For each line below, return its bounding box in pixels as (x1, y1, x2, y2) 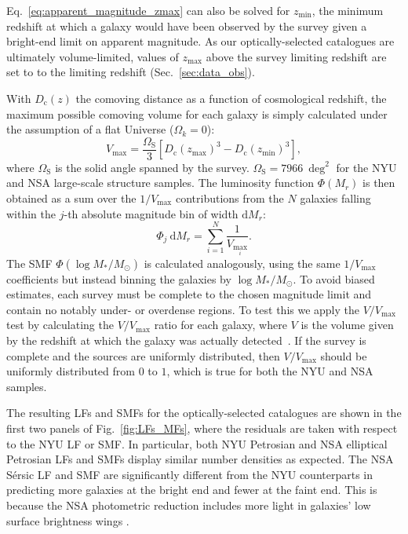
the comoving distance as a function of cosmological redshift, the (75, 90, 387, 106)
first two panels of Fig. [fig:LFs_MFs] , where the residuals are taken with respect (6, 419, 398, 436)
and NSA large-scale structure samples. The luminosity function (6, 174, 315, 191)
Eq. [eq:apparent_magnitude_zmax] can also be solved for (6, 2, 290, 18)
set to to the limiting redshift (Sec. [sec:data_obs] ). (6, 64, 255, 80)
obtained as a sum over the (6, 190, 137, 206)
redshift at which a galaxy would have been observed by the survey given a (6, 17, 367, 34)
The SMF (6, 254, 53, 271)
